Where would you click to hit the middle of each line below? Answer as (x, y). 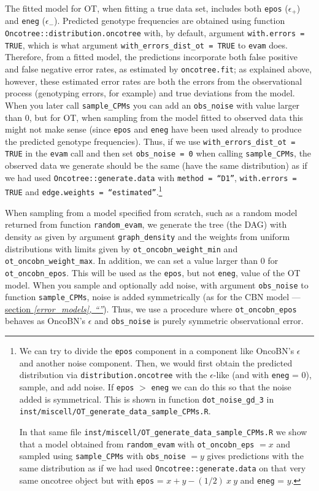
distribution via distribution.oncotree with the (113, 375)
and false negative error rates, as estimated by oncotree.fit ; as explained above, (159, 69)
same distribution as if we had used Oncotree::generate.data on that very (163, 467)
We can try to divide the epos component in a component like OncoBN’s (157, 351)
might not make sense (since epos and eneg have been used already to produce (153, 129)
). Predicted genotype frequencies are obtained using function (170, 21)
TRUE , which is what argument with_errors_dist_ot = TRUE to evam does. (146, 44)
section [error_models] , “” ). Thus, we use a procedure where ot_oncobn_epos (151, 308)
